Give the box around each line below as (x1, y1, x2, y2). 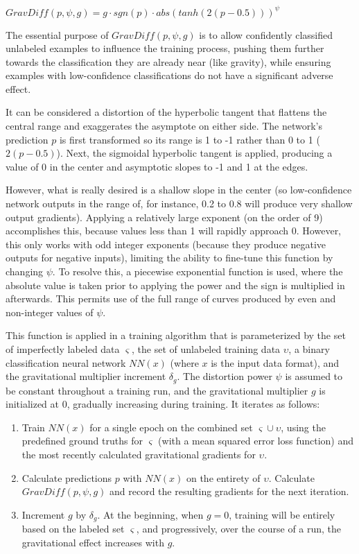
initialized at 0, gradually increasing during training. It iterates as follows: (6, 397, 320, 411)
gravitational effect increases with (21, 535, 164, 549)
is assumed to (285, 369, 343, 383)
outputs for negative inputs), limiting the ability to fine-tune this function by (6, 250, 333, 265)
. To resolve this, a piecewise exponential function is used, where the (52, 264, 343, 278)
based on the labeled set (21, 521, 125, 536)
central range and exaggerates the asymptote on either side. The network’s (6, 119, 323, 133)
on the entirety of (186, 470, 261, 485)
